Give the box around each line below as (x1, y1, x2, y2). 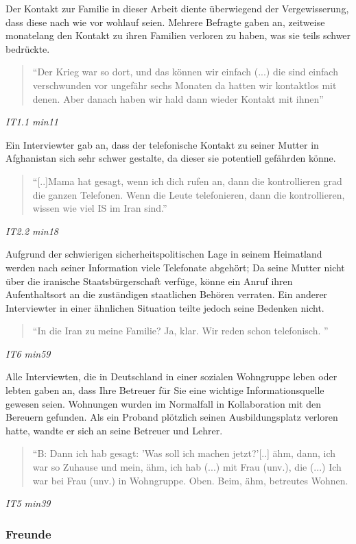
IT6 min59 (5, 346, 51, 360)
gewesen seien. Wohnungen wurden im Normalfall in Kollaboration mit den (5, 396, 321, 410)
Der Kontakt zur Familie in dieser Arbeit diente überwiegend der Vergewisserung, (5, 1, 349, 15)
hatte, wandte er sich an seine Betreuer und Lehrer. (5, 423, 223, 437)
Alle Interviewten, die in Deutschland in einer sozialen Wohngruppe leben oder (5, 369, 337, 384)
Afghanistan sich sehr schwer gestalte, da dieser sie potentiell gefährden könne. (5, 151, 336, 165)
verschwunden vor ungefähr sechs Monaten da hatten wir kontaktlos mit (32, 77, 337, 92)
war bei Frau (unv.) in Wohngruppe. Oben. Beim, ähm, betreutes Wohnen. (32, 473, 348, 487)
